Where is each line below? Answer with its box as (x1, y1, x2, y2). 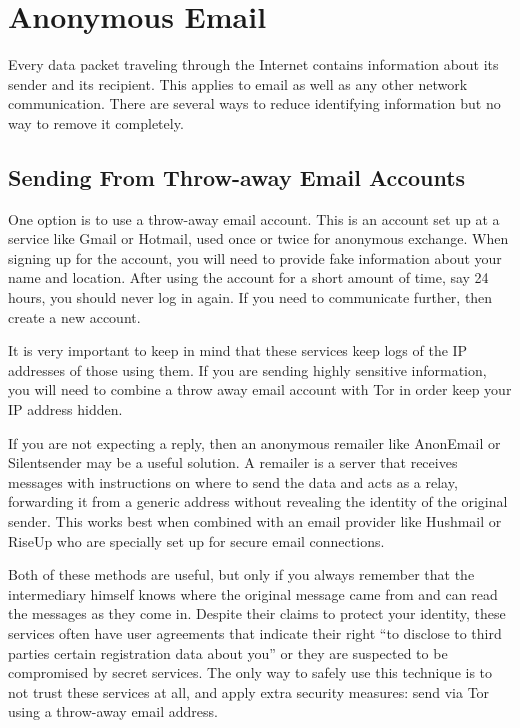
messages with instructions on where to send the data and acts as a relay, (8, 471, 458, 492)
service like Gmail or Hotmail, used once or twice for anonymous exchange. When (8, 228, 509, 249)
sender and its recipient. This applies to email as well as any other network (8, 73, 468, 94)
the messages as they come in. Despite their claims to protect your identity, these (8, 603, 506, 624)
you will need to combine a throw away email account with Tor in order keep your (8, 379, 512, 400)
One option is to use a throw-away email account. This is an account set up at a (8, 208, 500, 229)
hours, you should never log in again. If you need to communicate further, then (8, 287, 493, 308)
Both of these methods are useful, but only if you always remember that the (8, 564, 475, 585)
